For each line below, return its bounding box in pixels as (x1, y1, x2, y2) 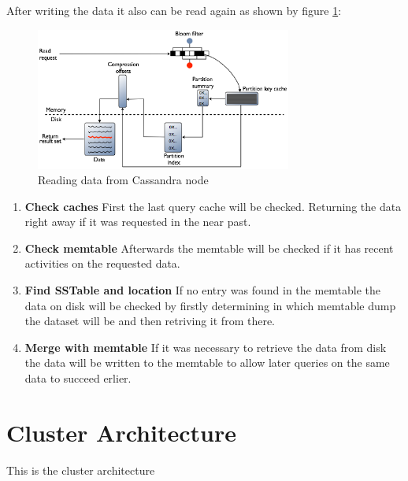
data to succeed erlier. (24, 370, 132, 387)
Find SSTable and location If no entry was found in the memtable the (24, 282, 381, 298)
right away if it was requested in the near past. (24, 213, 251, 230)
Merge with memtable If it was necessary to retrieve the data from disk (24, 339, 387, 355)
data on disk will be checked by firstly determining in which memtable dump (24, 297, 396, 313)
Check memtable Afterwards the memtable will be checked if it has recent (24, 239, 394, 256)
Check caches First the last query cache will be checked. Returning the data (24, 198, 402, 214)
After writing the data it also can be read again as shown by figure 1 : (6, 2, 342, 18)
